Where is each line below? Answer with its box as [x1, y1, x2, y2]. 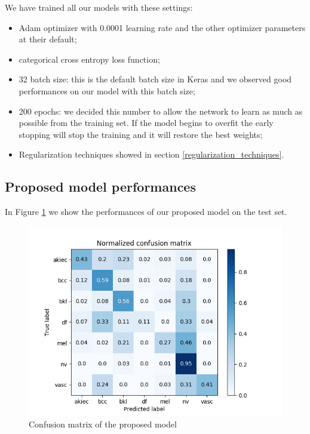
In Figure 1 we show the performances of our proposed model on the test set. [5, 205, 287, 218]
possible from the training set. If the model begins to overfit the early [19, 116, 274, 129]
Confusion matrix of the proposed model [29, 418, 177, 430]
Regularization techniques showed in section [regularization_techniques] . [19, 148, 284, 161]
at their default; [19, 33, 77, 45]
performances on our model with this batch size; [19, 84, 195, 97]
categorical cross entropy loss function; [19, 53, 160, 65]
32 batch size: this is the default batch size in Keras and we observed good [19, 73, 292, 85]
